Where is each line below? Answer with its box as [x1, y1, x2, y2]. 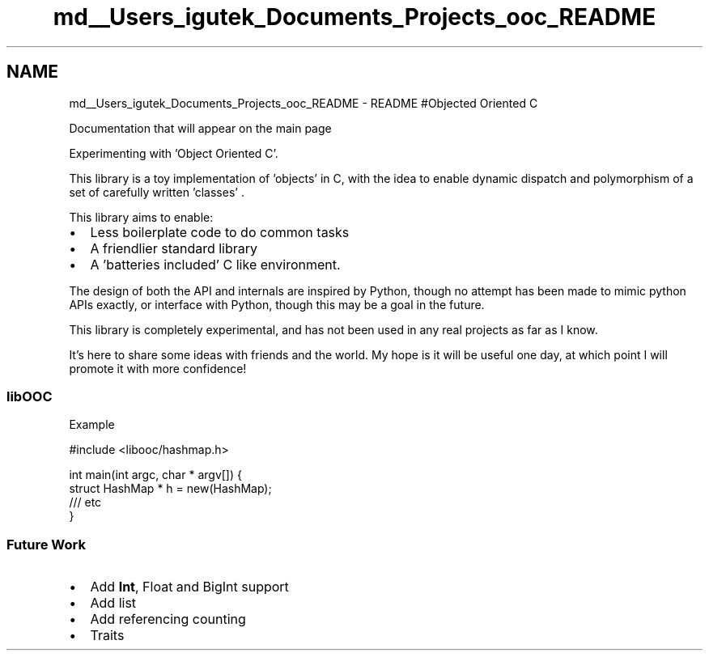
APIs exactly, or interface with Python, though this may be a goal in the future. [69, 297, 485, 312]
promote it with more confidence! [69, 361, 247, 375]
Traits [90, 627, 125, 644]
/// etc [69, 495, 102, 510]
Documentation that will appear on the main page [69, 121, 332, 135]
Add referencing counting [90, 611, 246, 628]
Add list [90, 595, 137, 612]
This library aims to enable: [69, 210, 214, 224]
